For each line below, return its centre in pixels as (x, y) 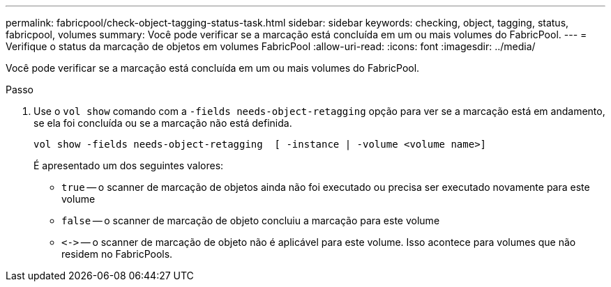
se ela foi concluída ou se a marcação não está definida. (163, 123)
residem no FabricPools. (117, 254)
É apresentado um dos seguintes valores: (129, 165)
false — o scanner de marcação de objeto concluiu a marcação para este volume (251, 220)
